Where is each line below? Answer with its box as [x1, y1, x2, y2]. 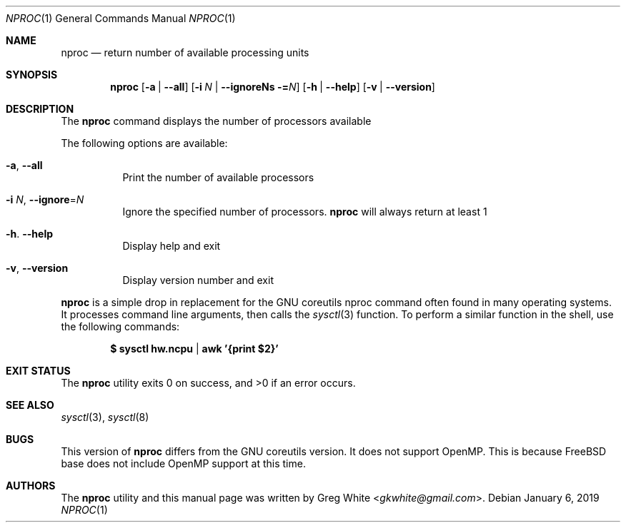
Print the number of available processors [122, 171, 314, 183]
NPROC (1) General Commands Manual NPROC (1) [6, 12, 236, 24]
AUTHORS [6, 479, 56, 492]
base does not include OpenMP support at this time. [61, 457, 306, 469]
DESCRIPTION [6, 103, 74, 115]
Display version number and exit [122, 274, 274, 286]
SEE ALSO [6, 399, 54, 411]
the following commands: [61, 320, 180, 332]
